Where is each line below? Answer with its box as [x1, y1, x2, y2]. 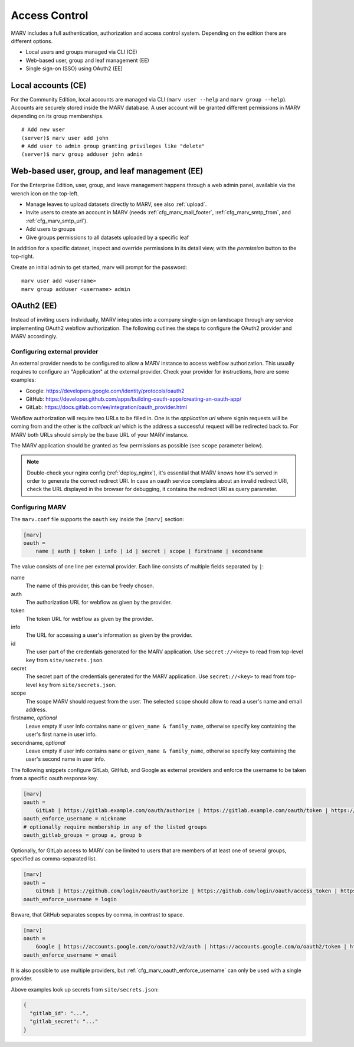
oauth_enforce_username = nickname [23, 815, 126, 822]
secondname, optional [11, 739, 65, 746]
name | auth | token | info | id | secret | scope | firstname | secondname [35, 548, 263, 555]
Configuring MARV [11, 503, 67, 512]
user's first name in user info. [25, 731, 97, 738]
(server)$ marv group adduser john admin [21, 151, 143, 158]
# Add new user [21, 126, 65, 133]
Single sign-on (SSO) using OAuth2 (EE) [25, 65, 123, 72]
